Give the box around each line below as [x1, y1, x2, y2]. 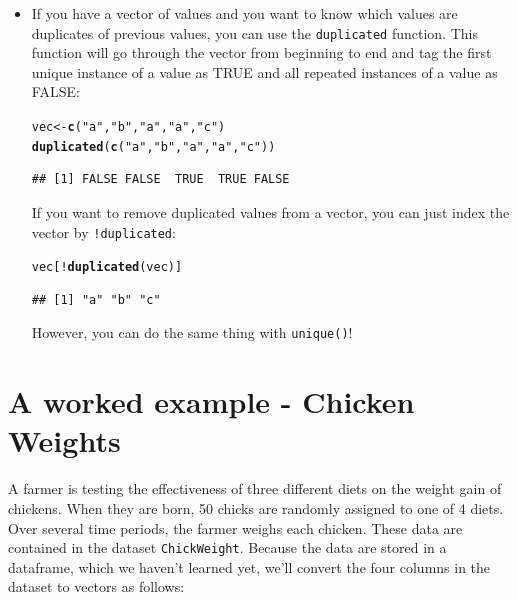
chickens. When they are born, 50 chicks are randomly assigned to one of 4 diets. [8, 498, 504, 518]
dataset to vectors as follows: [8, 576, 185, 597]
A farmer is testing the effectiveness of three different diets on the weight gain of [8, 478, 502, 499]
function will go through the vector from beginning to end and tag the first [31, 42, 492, 63]
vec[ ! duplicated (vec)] [31, 260, 183, 275]
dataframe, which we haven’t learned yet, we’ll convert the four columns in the [8, 556, 491, 577]
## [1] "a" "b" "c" [31, 292, 161, 307]
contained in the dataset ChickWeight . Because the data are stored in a [8, 537, 447, 558]
